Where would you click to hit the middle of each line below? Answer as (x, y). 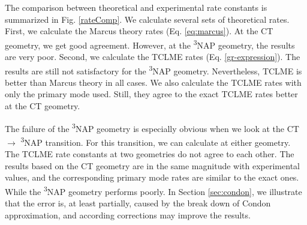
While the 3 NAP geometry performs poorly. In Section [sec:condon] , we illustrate (153, 190)
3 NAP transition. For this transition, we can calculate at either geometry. (156, 141)
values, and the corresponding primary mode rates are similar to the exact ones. (152, 177)
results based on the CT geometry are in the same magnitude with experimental (152, 165)
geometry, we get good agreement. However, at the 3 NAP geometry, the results (150, 44)
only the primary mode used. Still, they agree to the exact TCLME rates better (151, 94)
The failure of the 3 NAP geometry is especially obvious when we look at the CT (152, 127)
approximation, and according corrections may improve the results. (128, 214)
